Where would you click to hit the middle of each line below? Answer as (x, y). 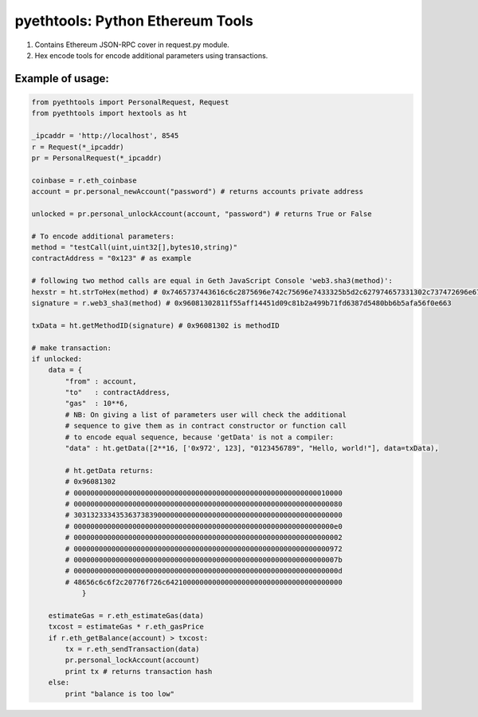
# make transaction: (71, 348)
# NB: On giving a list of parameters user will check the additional (206, 414)
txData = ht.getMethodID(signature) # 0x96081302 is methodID (155, 325)
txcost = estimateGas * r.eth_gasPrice (126, 627)
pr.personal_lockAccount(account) (132, 660)
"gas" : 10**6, (97, 404)
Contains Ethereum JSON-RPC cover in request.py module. (132, 45)
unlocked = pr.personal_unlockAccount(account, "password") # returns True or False (202, 214)
